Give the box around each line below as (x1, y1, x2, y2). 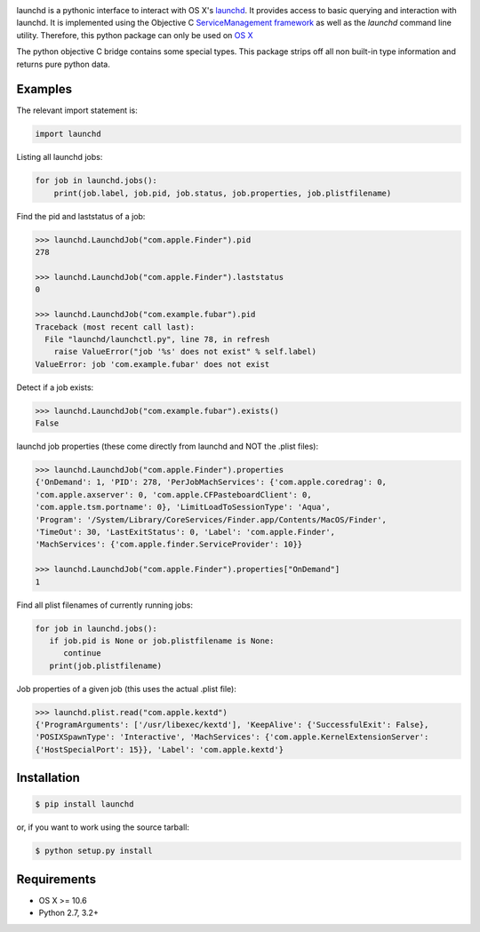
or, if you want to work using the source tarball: (16, 822, 190, 832)
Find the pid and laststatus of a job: (16, 211, 146, 221)
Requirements (16, 872, 97, 887)
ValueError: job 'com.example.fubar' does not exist (35, 359, 270, 369)
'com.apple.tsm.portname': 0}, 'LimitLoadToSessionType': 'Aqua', (35, 502, 331, 513)
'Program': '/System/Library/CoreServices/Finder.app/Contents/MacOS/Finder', (35, 514, 387, 524)
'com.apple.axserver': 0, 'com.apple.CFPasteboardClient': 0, (35, 490, 312, 499)
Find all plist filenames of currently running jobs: (16, 600, 193, 610)
